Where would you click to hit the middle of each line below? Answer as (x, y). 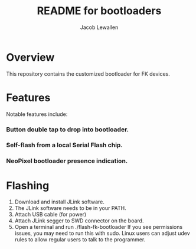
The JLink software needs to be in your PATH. (71, 208)
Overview (30, 57)
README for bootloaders (99, 11)
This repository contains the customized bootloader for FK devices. (88, 74)
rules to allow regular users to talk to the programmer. (80, 240)
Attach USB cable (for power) (50, 215)
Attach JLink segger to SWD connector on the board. (79, 221)
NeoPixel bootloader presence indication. (67, 161)
